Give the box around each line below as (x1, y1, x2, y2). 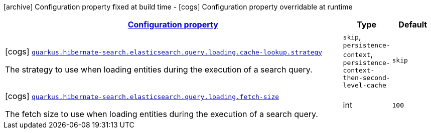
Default (398, 19, 427, 29)
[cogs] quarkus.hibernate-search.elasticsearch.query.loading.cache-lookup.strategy (5, 46, 323, 56)
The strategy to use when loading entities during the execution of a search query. (5, 64, 313, 74)
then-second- (343, 74, 390, 81)
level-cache (343, 81, 386, 89)
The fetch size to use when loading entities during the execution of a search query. (5, 109, 318, 119)
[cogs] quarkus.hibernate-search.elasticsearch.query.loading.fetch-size (5, 91, 279, 101)
